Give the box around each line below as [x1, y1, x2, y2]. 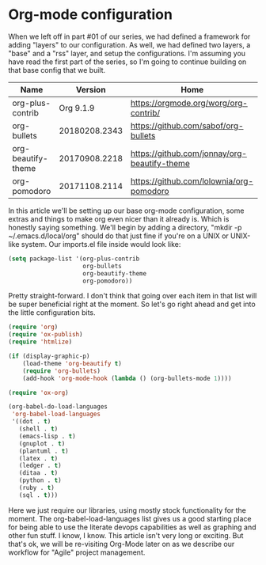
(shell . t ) [18, 425, 59, 433]
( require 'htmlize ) [8, 338, 73, 346]
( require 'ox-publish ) [8, 331, 83, 339]
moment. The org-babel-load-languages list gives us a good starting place [8, 514, 252, 523]
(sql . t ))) [18, 491, 59, 499]
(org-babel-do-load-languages [8, 403, 108, 411]
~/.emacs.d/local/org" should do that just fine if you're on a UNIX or [8, 231, 230, 241]
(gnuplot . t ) [18, 439, 66, 448]
